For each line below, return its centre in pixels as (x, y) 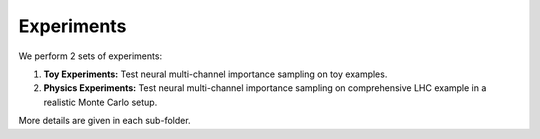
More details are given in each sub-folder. (104, 121)
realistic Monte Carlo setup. (100, 102)
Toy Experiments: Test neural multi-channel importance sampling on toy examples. (215, 74)
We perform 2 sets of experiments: (90, 56)
